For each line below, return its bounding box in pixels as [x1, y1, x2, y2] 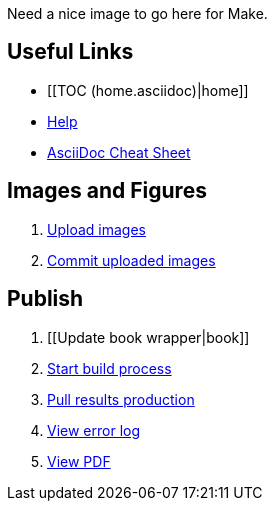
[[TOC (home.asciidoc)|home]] [47, 81, 249, 99]
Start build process [47, 359, 172, 377]
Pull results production [47, 390, 195, 408]
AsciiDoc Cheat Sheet [47, 143, 191, 161]
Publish [7, 286, 84, 312]
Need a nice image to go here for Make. [7, 5, 268, 22]
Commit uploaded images [47, 251, 216, 269]
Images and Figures [7, 178, 207, 204]
